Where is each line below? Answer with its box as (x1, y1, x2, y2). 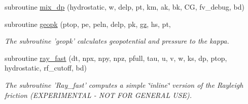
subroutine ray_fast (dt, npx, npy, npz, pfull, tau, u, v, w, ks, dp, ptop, (5, 52, 227, 63)
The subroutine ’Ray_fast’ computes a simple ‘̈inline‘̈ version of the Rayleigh (5, 79, 243, 90)
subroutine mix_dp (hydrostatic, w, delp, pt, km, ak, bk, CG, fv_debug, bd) (5, 2, 244, 12)
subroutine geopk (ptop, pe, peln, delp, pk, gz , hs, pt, (5, 18, 171, 29)
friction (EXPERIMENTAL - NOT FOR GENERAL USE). (5, 89, 192, 100)
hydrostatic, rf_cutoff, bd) (5, 62, 87, 73)
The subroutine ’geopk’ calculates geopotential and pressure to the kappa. (5, 36, 229, 46)
